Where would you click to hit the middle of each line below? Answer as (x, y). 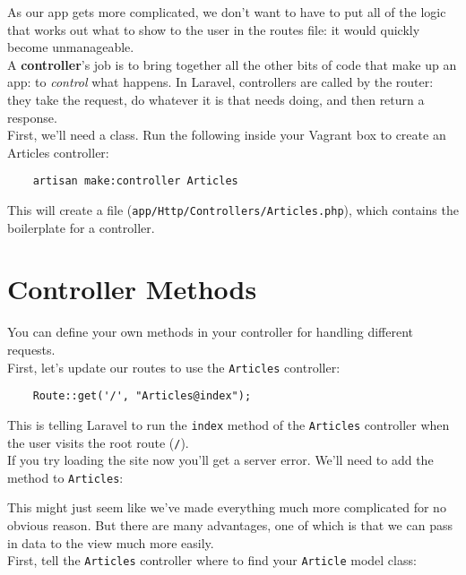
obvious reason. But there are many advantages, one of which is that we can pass (230, 525)
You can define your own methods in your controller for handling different (211, 332)
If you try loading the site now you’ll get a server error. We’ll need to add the (220, 460)
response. (32, 117)
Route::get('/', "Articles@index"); (142, 396)
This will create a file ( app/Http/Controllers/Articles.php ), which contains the (233, 210)
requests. (31, 349)
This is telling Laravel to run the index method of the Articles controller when (229, 424)
